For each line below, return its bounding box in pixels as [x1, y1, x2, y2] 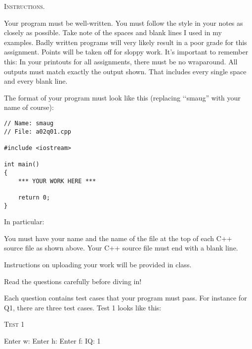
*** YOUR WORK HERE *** [18, 177, 96, 185]
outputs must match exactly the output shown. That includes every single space [4, 66, 247, 76]
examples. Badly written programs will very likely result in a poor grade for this [4, 37, 247, 47]
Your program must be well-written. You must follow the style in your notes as [4, 17, 243, 28]
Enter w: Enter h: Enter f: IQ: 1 [4, 335, 101, 346]
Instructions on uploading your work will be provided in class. [4, 259, 192, 269]
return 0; [18, 194, 50, 201]
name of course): [4, 102, 54, 112]
